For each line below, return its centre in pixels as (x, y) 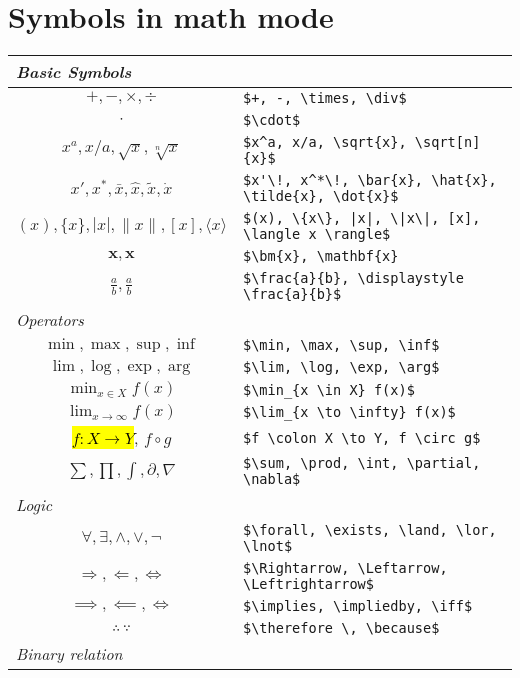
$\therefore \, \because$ (341, 628)
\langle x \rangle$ (316, 234)
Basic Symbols (74, 72)
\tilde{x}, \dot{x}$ (320, 196)
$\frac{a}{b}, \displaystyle (353, 278)
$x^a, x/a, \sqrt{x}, (324, 142)
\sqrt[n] (447, 142)
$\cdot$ (271, 120)
